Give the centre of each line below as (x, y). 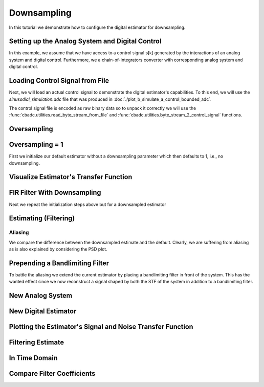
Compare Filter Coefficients (52, 374)
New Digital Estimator (43, 311)
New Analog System (41, 296)
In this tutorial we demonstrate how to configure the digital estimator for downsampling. (97, 27)
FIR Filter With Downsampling (55, 193)
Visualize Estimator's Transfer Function (71, 177)
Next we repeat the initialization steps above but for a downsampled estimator (88, 204)
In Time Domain (33, 358)
